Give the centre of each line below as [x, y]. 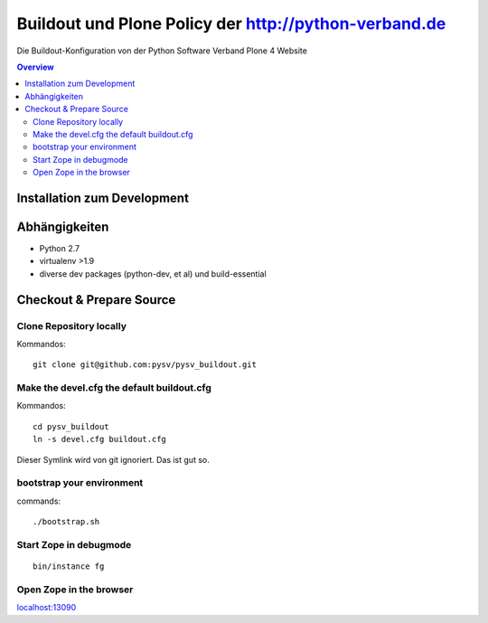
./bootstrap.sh [66, 522]
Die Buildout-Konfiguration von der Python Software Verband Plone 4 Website [162, 51]
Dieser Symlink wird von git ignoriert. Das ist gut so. [113, 459]
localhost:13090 [47, 608]
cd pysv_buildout [71, 426]
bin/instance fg [69, 566]
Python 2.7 [60, 248]
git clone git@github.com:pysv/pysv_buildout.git [145, 365]
